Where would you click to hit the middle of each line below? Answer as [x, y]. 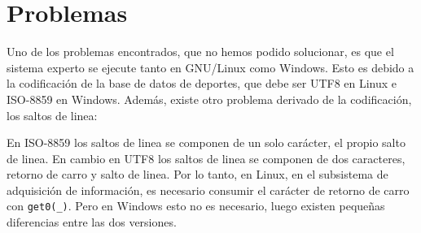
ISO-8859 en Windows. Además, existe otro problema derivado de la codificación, [209, 99]
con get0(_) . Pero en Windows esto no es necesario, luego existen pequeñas [196, 206]
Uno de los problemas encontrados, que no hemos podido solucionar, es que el [200, 52]
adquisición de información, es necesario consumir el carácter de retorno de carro [208, 190]
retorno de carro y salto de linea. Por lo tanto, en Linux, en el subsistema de [197, 174]
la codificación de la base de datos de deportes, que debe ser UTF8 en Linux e [202, 83]
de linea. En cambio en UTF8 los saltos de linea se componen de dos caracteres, [206, 158]
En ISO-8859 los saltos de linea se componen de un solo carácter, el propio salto [206, 142]
